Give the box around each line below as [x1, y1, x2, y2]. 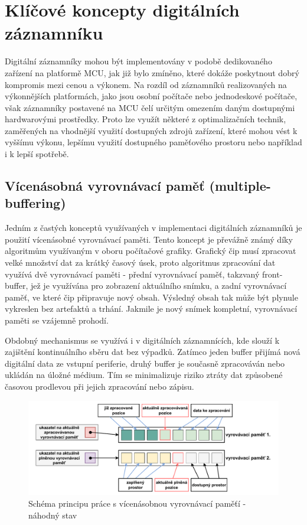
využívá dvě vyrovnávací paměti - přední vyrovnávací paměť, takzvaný [5, 268, 260, 280]
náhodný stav [28, 508, 77, 521]
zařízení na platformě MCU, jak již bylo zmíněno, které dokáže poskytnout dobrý [5, 66, 299, 79]
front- [262, 268, 283, 280]
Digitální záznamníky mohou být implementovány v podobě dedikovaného [5, 55, 272, 67]
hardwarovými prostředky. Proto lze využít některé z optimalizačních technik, [5, 113, 286, 125]
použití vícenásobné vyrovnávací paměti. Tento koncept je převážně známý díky [5, 233, 293, 245]
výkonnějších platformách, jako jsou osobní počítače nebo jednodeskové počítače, [5, 90, 298, 102]
